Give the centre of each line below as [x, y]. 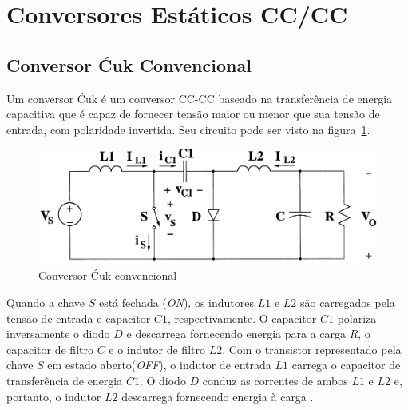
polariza [357, 318]
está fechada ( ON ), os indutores [176, 303]
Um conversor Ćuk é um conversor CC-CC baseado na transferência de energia [200, 98]
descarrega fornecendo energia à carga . [218, 396]
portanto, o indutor [54, 396]
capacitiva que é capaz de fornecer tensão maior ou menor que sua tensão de [193, 114]
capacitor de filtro [50, 349]
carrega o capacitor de [346, 365]
